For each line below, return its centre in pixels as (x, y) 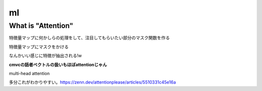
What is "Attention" (41, 26)
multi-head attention (29, 73)
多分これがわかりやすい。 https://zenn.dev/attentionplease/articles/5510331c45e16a (92, 82)
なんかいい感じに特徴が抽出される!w (45, 56)
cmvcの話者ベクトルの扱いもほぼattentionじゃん (58, 64)
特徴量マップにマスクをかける (39, 46)
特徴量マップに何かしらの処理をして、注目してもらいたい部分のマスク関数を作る (89, 38)
